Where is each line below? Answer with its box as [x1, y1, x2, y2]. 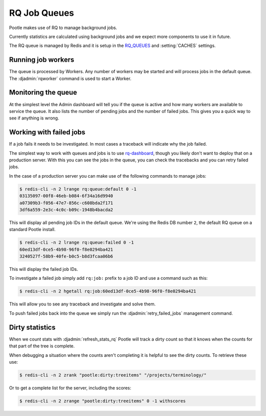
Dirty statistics [9, 323, 56, 332]
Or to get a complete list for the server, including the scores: [9, 385, 132, 391]
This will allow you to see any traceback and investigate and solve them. [9, 301, 156, 307]
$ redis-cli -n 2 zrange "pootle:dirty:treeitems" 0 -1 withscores [19, 398, 186, 404]
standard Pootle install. [9, 227, 56, 232]
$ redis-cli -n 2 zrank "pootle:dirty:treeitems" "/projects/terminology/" [19, 372, 207, 378]
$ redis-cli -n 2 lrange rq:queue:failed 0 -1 [19, 240, 134, 245]
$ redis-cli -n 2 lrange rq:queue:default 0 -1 [19, 186, 136, 192]
